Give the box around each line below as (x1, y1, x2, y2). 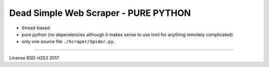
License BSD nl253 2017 (9, 55, 59, 61)
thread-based (21, 25, 50, 31)
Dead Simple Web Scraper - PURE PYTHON (9, 7, 191, 18)
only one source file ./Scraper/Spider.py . (21, 39, 115, 45)
